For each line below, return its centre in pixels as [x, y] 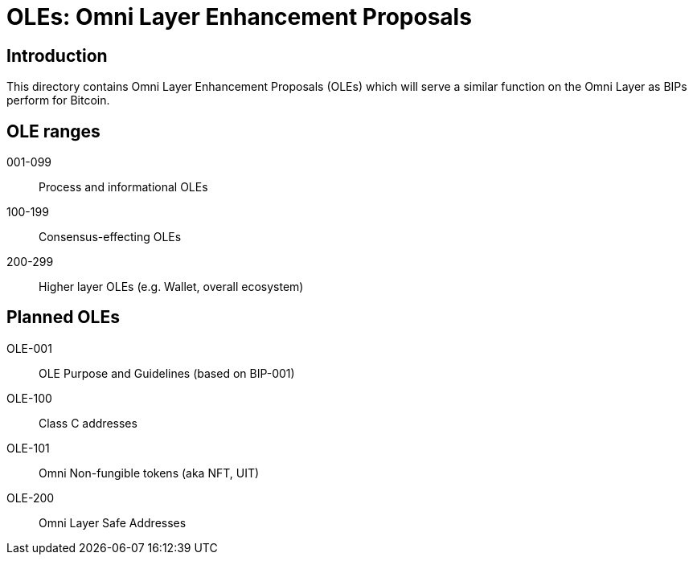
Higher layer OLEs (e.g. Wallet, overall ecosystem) [171, 287]
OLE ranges [53, 131]
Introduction [57, 55]
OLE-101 [28, 448]
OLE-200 [31, 498]
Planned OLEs [63, 317]
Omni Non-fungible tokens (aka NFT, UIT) [149, 473]
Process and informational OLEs [123, 187]
